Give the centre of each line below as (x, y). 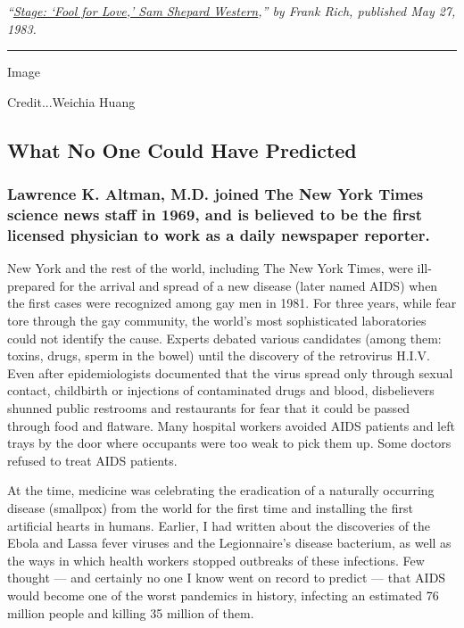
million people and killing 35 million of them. (131, 612)
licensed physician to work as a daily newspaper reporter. (219, 234)
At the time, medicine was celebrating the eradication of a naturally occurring (221, 490)
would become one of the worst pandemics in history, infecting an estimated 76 (223, 595)
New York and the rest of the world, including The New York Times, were (210, 268)
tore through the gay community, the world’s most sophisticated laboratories (217, 320)
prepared (31, 285)
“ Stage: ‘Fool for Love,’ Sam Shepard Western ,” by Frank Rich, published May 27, (232, 11)
